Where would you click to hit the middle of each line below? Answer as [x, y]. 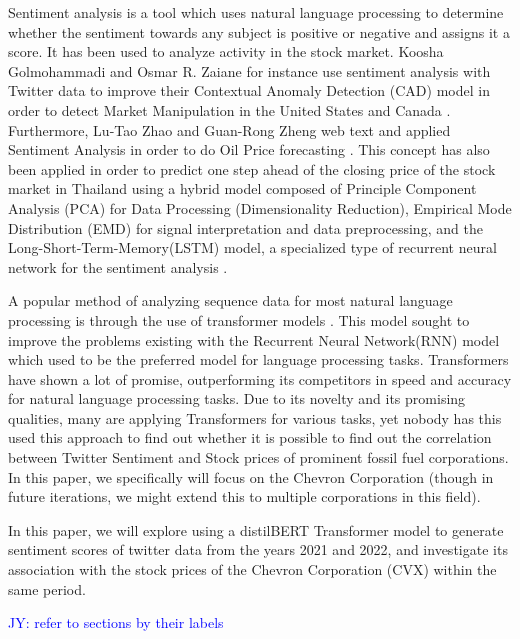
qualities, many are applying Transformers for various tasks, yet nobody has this [255, 417]
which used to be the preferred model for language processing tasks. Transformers [258, 359]
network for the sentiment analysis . [118, 266]
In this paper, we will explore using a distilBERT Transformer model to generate [256, 529]
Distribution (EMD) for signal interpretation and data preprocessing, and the [245, 227]
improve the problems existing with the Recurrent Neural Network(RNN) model [254, 339]
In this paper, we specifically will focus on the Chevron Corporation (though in [251, 476]
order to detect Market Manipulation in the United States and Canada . [229, 109]
